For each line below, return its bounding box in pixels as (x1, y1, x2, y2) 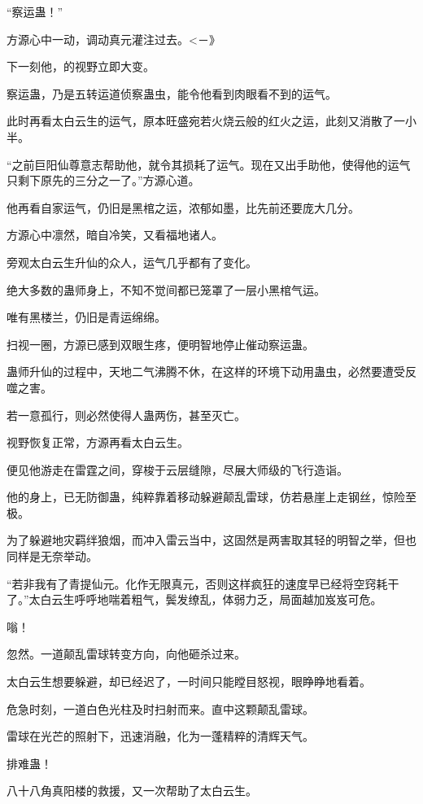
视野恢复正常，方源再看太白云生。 (7, 434, 189, 451)
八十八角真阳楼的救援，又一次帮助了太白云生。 (7, 782, 257, 799)
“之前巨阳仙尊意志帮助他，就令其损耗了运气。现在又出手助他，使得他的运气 (7, 155, 411, 173)
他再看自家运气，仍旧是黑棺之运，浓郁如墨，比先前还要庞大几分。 (7, 199, 360, 216)
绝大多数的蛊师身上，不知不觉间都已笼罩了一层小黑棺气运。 (7, 281, 325, 298)
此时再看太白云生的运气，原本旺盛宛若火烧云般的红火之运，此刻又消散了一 (7, 112, 405, 129)
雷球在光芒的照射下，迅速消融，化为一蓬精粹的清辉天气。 (7, 728, 314, 745)
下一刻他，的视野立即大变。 (7, 58, 155, 75)
